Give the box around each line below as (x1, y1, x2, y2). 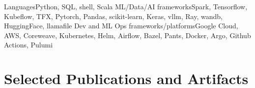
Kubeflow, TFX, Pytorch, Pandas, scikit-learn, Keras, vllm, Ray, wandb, (4, 11, 223, 21)
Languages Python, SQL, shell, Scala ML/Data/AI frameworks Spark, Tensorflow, (4, 1, 248, 11)
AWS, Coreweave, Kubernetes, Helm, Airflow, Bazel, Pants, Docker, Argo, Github (4, 30, 251, 40)
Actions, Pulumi (4, 40, 53, 50)
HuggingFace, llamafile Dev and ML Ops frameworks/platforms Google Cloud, (4, 21, 238, 31)
